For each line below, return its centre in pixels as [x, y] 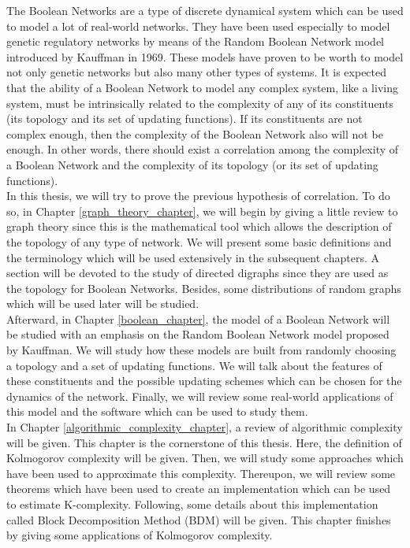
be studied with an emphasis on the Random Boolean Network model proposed [198, 334]
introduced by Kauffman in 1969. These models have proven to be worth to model [205, 56]
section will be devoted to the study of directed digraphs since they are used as [198, 273]
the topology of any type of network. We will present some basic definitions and [199, 241]
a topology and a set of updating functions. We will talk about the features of [194, 365]
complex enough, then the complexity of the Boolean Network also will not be [195, 133]
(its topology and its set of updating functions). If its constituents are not [184, 118]
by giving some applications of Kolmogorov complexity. [140, 535]
